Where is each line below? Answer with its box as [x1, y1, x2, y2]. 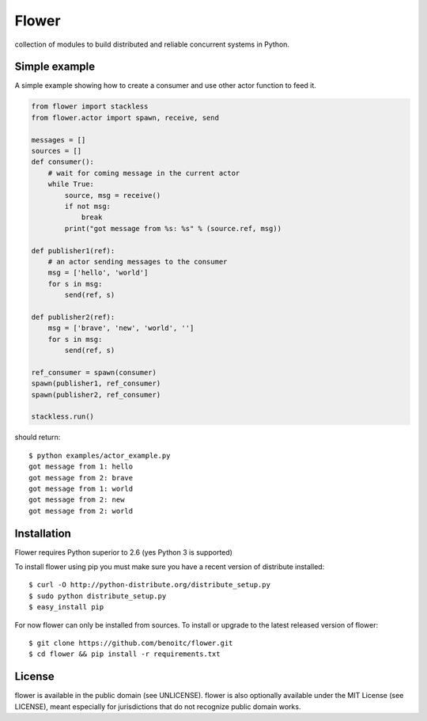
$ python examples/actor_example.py [28, 451, 171, 460]
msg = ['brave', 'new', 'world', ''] [47, 324, 195, 332]
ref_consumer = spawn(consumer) [31, 368, 157, 377]
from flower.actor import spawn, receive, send [31, 113, 219, 122]
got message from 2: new [28, 495, 125, 504]
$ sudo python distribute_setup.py [28, 591, 167, 601]
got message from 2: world [28, 507, 134, 515]
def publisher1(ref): [31, 246, 115, 255]
